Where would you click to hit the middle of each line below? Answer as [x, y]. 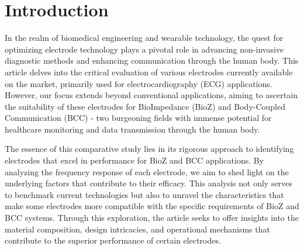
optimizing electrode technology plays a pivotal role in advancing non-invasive [144, 49]
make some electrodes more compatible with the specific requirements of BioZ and [152, 206]
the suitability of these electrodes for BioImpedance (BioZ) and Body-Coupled [145, 106]
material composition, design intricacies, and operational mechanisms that [137, 229]
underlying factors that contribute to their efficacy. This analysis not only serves [148, 183]
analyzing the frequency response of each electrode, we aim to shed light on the [147, 171]
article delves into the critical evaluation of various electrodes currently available [149, 72]
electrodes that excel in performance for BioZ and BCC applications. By [134, 160]
